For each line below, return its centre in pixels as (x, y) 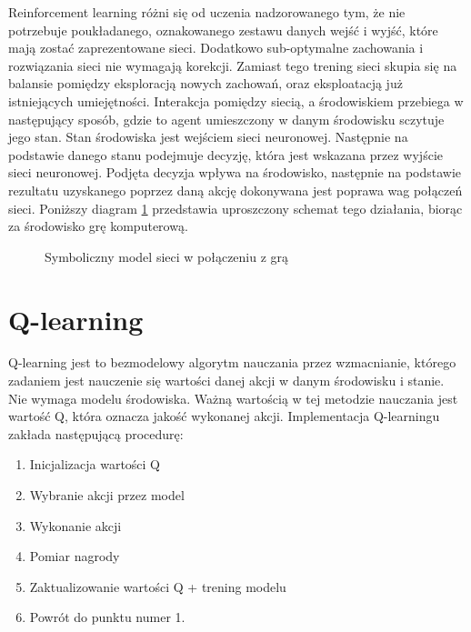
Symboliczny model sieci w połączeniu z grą (167, 256)
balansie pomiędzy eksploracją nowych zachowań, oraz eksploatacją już (205, 83)
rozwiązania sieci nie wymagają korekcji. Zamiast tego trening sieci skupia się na (233, 65)
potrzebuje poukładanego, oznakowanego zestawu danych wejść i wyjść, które (223, 30)
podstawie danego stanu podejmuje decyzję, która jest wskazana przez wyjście (225, 154)
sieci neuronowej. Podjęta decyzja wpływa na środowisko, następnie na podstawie (235, 172)
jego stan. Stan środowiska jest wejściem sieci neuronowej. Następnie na (208, 137)
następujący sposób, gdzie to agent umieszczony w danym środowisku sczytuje (226, 119)
